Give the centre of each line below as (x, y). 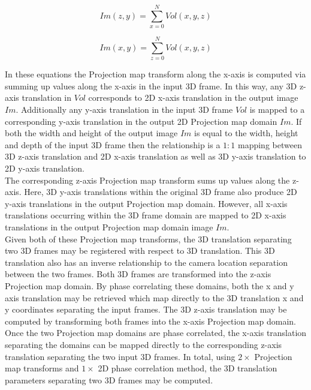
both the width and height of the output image (91, 133)
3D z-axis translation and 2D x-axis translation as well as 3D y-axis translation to (155, 156)
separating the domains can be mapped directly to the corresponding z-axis (144, 344)
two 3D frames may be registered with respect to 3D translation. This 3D (140, 250)
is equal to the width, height (246, 133)
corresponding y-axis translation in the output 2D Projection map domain (141, 121)
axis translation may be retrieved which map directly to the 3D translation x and (154, 297)
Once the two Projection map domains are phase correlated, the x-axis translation (156, 333)
